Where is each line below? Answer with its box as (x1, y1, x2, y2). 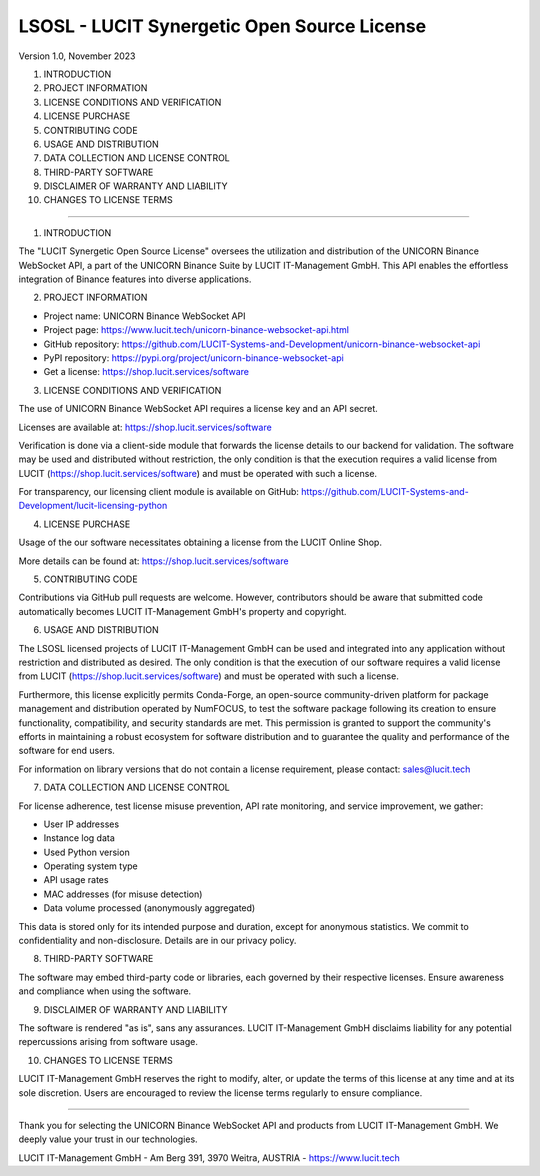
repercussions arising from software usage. (18, 1036, 199, 1048)
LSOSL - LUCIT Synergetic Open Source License (18, 15, 427, 37)
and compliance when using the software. (18, 985, 192, 997)
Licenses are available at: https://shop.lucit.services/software (18, 421, 272, 433)
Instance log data (43, 832, 115, 844)
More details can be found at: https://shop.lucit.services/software (18, 555, 289, 567)
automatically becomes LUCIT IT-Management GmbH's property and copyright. (18, 605, 347, 617)
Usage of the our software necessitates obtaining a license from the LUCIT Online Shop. (18, 536, 382, 549)
